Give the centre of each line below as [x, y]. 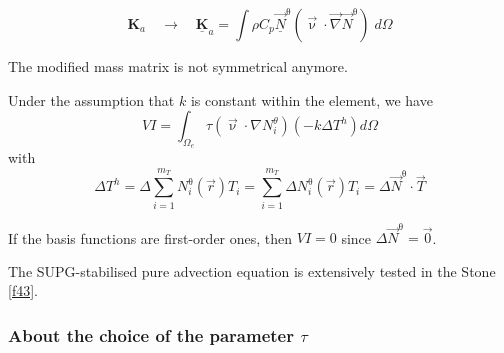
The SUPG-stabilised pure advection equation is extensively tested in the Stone [252, 270]
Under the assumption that [91, 99]
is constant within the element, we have [311, 99]
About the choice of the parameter [151, 334]
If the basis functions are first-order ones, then [150, 237]
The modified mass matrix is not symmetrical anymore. [178, 66]
